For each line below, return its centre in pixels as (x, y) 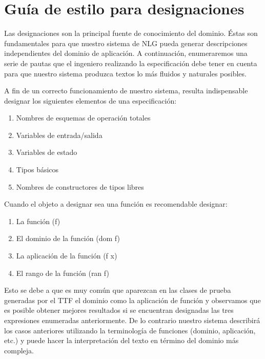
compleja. (19, 350)
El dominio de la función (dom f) (68, 238)
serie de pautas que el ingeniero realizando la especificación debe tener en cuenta (131, 63)
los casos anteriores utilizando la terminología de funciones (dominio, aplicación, (130, 330)
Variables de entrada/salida (59, 135)
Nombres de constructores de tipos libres (80, 186)
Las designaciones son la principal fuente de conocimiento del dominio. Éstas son (131, 33)
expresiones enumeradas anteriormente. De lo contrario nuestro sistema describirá (132, 320)
